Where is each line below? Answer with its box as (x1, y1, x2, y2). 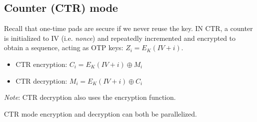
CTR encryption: (15, 59, 67, 69)
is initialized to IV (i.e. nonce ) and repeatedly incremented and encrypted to (4, 32, 236, 43)
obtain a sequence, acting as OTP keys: (4, 42, 124, 53)
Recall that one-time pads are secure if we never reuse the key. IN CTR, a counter (4, 23, 253, 33)
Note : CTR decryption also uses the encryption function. (4, 92, 176, 102)
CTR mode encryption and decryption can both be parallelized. (4, 108, 197, 119)
